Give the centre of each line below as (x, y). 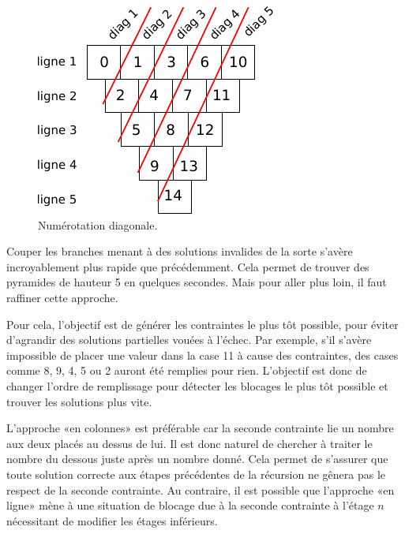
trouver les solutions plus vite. (79, 401)
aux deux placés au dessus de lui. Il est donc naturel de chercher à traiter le (189, 443)
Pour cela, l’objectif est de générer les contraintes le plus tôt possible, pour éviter (202, 324)
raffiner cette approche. (62, 297)
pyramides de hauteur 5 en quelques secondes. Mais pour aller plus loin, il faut (197, 282)
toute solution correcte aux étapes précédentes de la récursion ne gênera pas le (196, 474)
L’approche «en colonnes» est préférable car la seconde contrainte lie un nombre (200, 428)
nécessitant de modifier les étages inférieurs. (112, 520)
